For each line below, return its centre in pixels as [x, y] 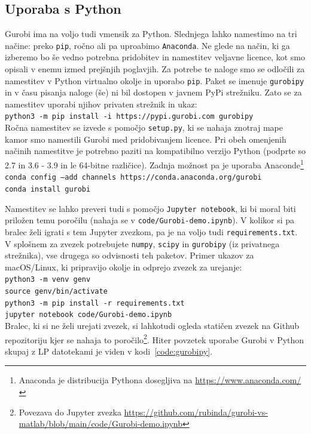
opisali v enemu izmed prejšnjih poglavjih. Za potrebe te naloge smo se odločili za [155, 69]
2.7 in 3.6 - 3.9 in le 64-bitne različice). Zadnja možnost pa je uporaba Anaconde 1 [154, 164]
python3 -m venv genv [48, 280]
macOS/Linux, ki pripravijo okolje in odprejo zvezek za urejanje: [124, 267]
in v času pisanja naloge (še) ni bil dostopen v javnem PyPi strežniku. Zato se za [153, 92]
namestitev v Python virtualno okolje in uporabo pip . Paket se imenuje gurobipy [155, 80]
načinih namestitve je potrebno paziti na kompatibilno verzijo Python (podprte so [155, 151]
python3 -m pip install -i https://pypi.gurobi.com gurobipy [129, 117]
